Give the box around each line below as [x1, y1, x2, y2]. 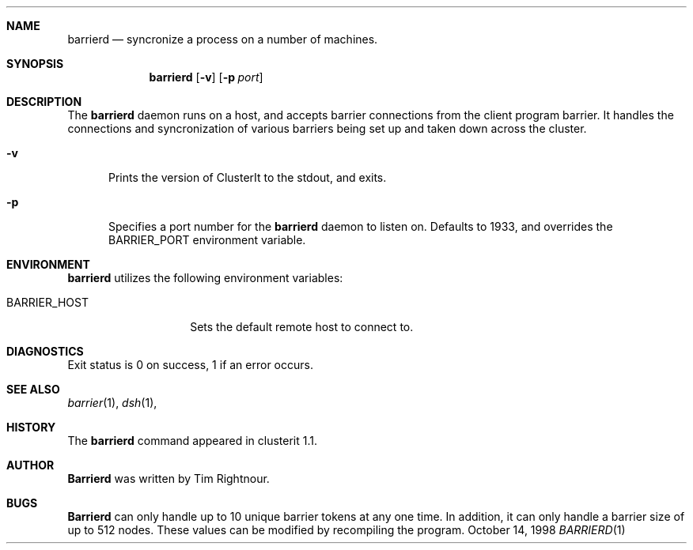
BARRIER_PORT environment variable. [108, 233, 306, 247]
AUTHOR [6, 458, 55, 472]
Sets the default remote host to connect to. [190, 320, 414, 333]
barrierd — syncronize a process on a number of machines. [67, 32, 378, 46]
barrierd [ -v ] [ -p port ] [149, 70, 263, 84]
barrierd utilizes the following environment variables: [67, 271, 343, 284]
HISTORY [6, 420, 56, 434]
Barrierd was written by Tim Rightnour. [67, 472, 270, 485]
